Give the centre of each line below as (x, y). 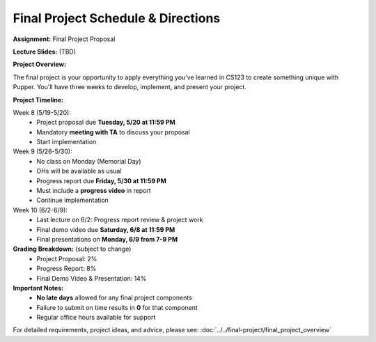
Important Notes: (38, 288)
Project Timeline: (38, 100)
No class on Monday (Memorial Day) (89, 161)
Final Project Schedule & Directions (117, 18)
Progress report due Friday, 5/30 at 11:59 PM (102, 180)
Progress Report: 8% (66, 269)
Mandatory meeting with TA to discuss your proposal (113, 132)
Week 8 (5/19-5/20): (42, 112)
